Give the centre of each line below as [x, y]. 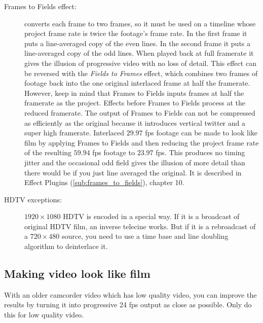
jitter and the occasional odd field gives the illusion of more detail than [135, 162]
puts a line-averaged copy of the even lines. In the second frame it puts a [138, 43]
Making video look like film [77, 274]
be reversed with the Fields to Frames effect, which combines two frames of [141, 73]
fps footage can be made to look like [201, 133]
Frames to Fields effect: [40, 6]
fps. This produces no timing [200, 152]
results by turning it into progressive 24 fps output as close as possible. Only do [128, 304]
